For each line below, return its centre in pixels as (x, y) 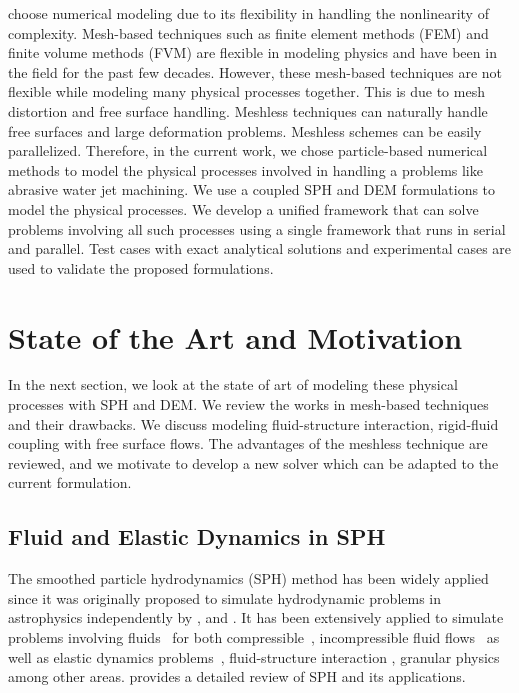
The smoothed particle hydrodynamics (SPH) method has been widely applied (248, 578)
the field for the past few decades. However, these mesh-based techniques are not (255, 71)
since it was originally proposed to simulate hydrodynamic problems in (225, 597)
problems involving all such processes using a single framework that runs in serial (257, 228)
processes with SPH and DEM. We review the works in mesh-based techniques (248, 404)
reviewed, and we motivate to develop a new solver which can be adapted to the (253, 462)
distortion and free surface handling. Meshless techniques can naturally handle (248, 110)
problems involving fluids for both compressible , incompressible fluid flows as (254, 636)
